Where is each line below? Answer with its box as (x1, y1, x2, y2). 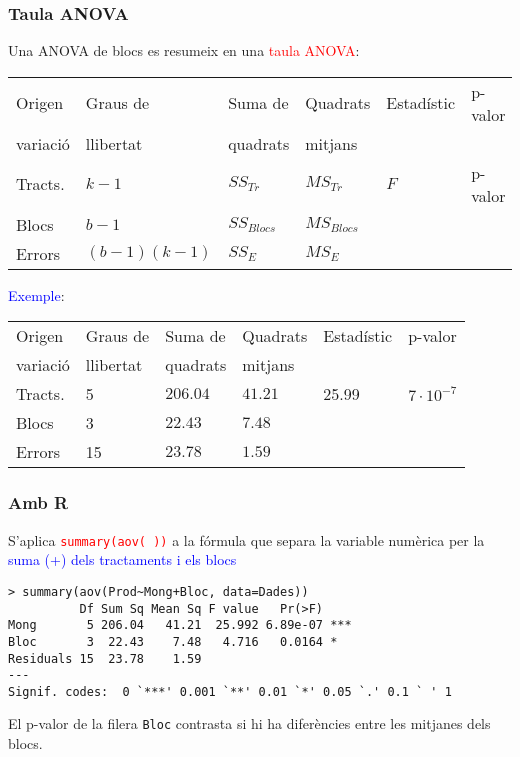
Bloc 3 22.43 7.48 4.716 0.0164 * (8, 634, 338, 649)
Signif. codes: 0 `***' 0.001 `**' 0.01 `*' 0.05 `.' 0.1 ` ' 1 (8, 684, 452, 699)
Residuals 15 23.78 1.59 (8, 651, 202, 666)
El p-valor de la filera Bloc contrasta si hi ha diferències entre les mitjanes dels (8, 713, 491, 734)
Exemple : (8, 284, 65, 305)
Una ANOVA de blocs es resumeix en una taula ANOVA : (8, 40, 360, 61)
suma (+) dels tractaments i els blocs (8, 549, 237, 570)
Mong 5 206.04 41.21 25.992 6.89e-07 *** (8, 618, 352, 633)
